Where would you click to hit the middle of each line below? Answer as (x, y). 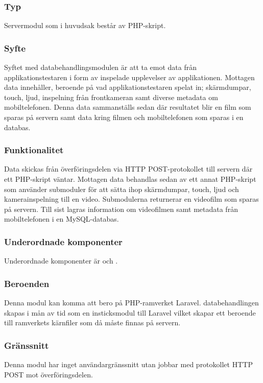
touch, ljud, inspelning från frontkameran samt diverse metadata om (111, 97)
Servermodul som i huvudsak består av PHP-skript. (85, 25)
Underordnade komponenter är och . (61, 261)
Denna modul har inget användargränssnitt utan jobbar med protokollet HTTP (128, 364)
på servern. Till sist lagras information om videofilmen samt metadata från (121, 209)
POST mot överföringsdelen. (49, 374)
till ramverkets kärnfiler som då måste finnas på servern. (92, 322)
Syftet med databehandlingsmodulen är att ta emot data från (101, 67)
